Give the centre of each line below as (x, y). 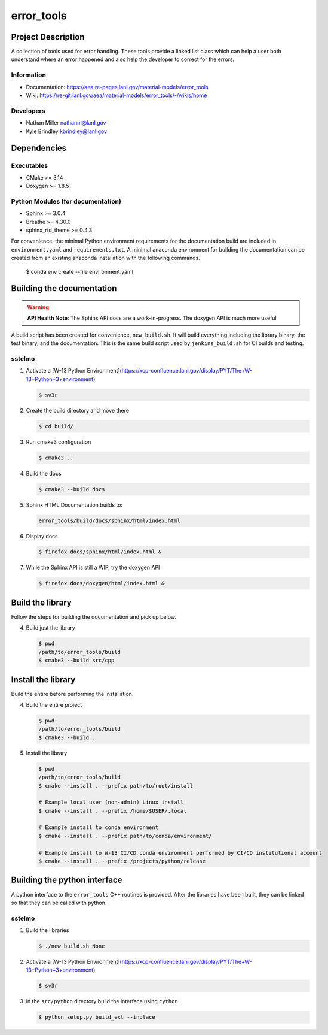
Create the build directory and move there (78, 410)
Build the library (41, 602)
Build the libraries (47, 930)
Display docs (42, 536)
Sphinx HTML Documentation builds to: (74, 505)
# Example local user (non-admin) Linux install (111, 802)
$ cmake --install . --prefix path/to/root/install (116, 786)
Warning (38, 307)
